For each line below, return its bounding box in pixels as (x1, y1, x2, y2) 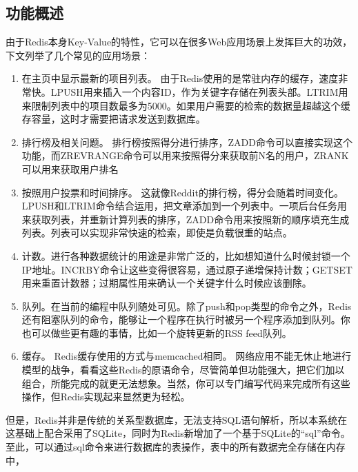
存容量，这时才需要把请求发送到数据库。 (21, 112, 206, 126)
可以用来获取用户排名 (21, 161, 119, 176)
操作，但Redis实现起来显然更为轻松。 (21, 389, 190, 404)
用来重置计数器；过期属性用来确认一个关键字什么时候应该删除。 (21, 276, 312, 290)
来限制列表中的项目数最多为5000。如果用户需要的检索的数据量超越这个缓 (21, 98, 350, 112)
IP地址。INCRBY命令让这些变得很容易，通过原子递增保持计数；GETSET (21, 262, 352, 276)
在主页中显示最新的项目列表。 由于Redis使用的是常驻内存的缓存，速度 (21, 71, 339, 85)
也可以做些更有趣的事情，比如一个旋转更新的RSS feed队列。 (21, 325, 292, 340)
